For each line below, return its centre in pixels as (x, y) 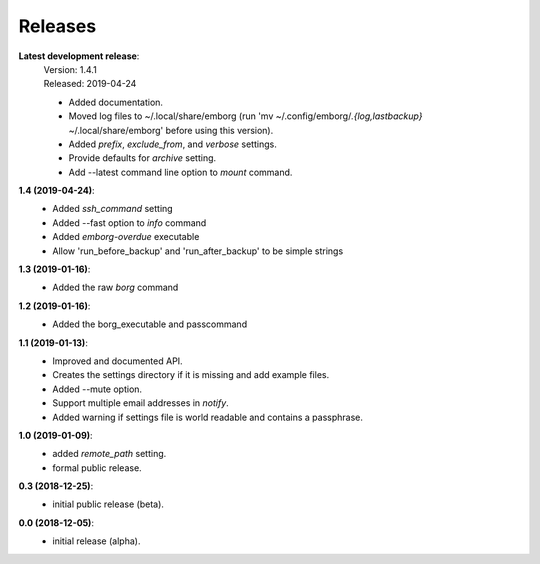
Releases (57, 26)
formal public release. (97, 467)
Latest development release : (79, 56)
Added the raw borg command (115, 287)
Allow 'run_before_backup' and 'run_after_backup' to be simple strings (198, 251)
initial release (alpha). (96, 541)
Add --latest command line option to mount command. (180, 172)
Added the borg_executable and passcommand (150, 324)
